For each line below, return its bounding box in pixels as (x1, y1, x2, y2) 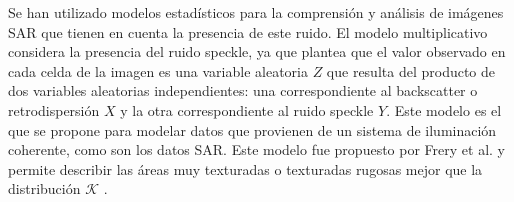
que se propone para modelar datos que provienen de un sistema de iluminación (8, 119, 497, 140)
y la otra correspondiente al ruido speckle (120, 99, 374, 120)
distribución (8, 178, 81, 199)
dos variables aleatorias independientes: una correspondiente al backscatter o (8, 80, 478, 101)
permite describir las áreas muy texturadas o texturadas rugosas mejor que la (8, 158, 483, 179)
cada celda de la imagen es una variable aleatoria (8, 60, 308, 81)
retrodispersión (8, 99, 100, 120)
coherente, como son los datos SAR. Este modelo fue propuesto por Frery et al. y (8, 139, 505, 160)
